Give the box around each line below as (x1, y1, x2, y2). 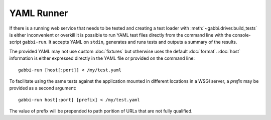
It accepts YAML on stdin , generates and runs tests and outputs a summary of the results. (48, 39, 237, 45)
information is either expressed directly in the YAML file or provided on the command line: (9, 55, 195, 61)
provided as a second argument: (9, 85, 77, 91)
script (9, 39, 22, 45)
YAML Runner (9, 8, 68, 19)
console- (232, 32, 251, 38)
